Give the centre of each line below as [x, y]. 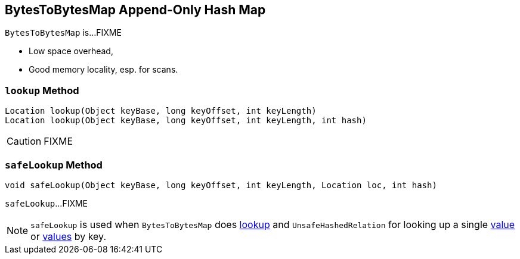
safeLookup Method [54, 165]
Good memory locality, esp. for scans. [103, 70]
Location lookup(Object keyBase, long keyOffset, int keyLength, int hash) [186, 121]
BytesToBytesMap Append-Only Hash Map [135, 10]
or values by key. [69, 236]
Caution [24, 141]
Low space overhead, [71, 51]
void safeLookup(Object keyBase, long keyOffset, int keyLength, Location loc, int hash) [221, 185]
